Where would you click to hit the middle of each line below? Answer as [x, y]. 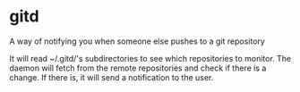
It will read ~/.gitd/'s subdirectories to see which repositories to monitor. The [150, 58]
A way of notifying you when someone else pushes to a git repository [137, 41]
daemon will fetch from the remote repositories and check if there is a [138, 68]
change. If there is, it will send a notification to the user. [111, 77]
